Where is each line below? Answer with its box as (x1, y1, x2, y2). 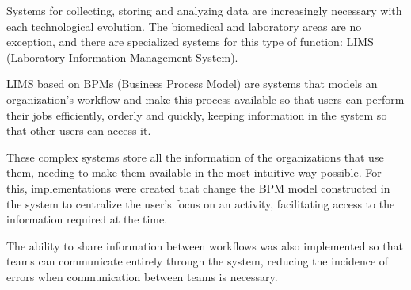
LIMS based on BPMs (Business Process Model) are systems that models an (6, 75, 378, 92)
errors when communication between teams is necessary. (6, 268, 278, 284)
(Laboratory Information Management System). (6, 48, 238, 65)
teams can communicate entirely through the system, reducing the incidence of (6, 253, 389, 269)
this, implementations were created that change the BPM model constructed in (6, 179, 390, 196)
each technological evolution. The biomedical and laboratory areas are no (6, 17, 362, 34)
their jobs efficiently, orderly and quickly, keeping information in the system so (6, 106, 387, 123)
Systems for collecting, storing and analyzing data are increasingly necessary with (6, 2, 402, 18)
